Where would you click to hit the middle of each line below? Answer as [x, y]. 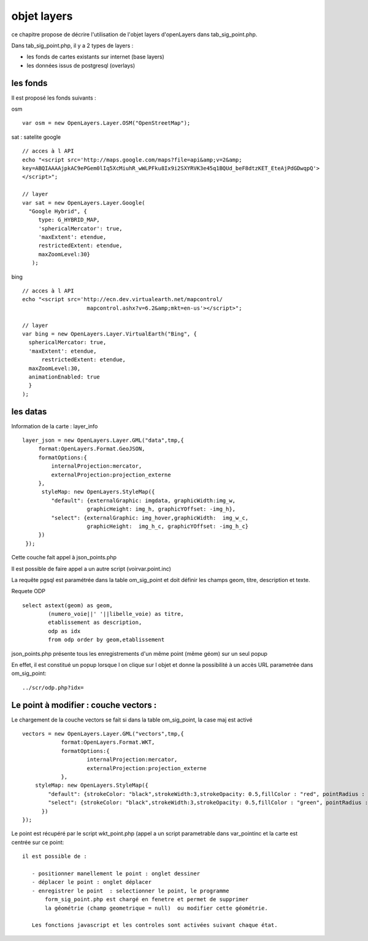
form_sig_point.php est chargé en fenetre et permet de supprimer [147, 900]
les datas [29, 411]
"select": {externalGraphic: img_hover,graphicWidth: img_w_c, [150, 518]
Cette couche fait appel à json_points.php [64, 557]
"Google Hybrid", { [58, 211]
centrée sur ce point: [38, 842]
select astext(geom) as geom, [68, 605]
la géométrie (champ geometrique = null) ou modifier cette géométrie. [156, 908]
